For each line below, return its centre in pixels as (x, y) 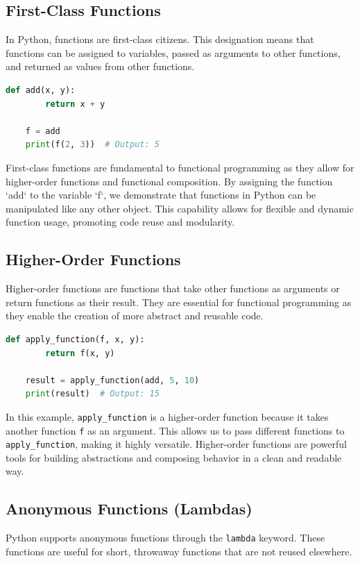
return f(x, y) (80, 353)
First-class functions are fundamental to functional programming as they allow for (180, 167)
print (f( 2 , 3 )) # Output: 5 (92, 145)
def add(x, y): (41, 90)
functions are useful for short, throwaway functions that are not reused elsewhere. (179, 551)
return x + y (75, 104)
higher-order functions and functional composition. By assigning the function (169, 181)
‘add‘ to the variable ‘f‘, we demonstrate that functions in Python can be (161, 195)
